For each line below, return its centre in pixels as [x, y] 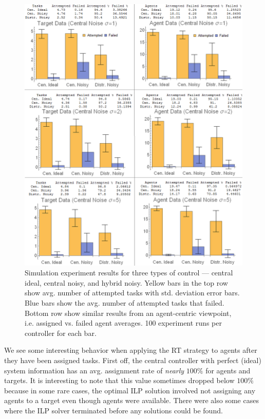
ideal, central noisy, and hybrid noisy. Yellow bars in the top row [126, 282]
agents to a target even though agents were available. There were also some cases [131, 400]
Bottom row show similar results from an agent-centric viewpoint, [128, 313]
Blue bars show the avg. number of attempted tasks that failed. [125, 302]
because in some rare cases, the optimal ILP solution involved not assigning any [130, 390]
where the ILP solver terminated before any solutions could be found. [113, 410]
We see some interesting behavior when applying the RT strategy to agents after [131, 350]
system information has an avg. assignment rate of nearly [94, 370]
